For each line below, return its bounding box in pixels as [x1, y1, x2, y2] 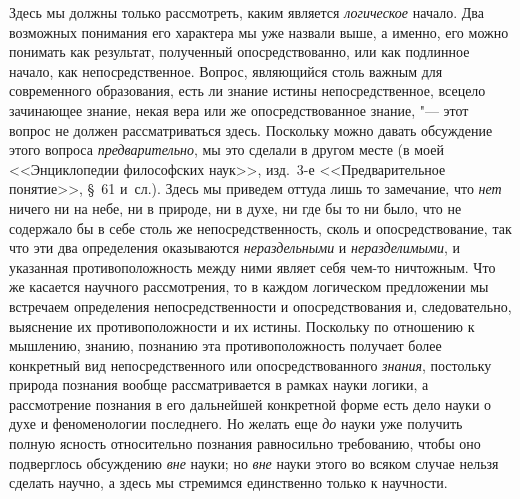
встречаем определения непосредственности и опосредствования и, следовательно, [9, 295, 512, 316]
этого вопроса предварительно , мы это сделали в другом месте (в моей [9, 139, 444, 160]
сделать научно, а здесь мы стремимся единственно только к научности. [9, 472, 448, 493]
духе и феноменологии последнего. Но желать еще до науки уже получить [9, 413, 463, 434]
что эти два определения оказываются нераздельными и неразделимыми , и [9, 237, 461, 258]
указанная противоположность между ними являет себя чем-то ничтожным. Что [9, 256, 496, 277]
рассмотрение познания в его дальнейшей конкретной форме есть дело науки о [9, 393, 492, 414]
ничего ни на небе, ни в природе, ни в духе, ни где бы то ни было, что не [9, 197, 462, 218]
